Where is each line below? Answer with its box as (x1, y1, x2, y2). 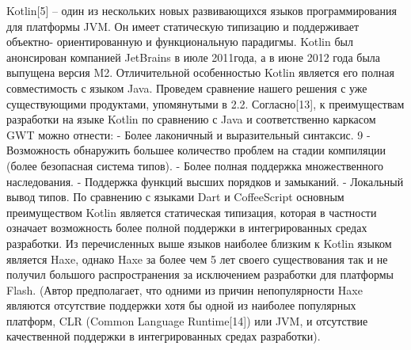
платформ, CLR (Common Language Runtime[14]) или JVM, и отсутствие (6, 312, 368, 329)
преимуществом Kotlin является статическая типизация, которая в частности (6, 204, 377, 220)
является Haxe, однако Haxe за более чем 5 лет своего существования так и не (6, 250, 388, 267)
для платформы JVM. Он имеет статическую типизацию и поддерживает (6, 17, 360, 34)
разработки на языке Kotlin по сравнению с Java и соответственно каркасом (6, 111, 376, 127)
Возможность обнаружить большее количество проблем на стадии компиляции (6, 142, 386, 158)
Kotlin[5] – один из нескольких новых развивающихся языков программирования (6, 2, 397, 18)
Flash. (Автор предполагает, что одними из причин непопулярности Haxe (6, 281, 363, 298)
